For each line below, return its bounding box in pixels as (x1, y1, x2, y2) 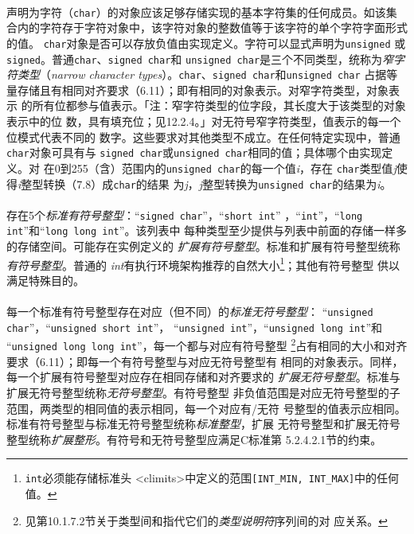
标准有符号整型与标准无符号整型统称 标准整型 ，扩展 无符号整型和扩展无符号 (6, 415, 400, 432)
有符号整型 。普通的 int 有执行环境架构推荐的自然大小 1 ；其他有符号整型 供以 (6, 254, 400, 273)
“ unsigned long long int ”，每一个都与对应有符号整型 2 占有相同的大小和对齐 (6, 335, 408, 354)
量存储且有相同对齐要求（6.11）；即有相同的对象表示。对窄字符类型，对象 (6, 81, 389, 98)
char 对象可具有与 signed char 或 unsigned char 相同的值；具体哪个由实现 (6, 144, 382, 161)
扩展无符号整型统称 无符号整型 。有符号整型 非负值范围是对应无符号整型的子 (6, 384, 400, 400)
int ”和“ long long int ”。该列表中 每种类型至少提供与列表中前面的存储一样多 (6, 222, 408, 239)
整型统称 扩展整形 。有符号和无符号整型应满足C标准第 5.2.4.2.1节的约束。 (6, 431, 382, 447)
